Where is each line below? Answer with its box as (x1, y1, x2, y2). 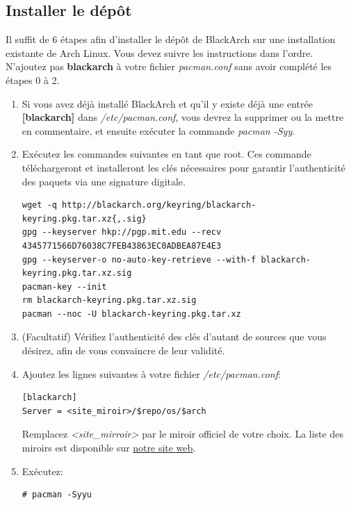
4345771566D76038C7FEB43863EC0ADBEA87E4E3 (22, 240, 222, 251)
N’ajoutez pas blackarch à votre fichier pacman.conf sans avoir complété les (6, 59, 332, 74)
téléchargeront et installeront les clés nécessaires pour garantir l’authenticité (22, 160, 345, 174)
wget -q (22, 200, 57, 210)
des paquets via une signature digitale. (22, 174, 186, 188)
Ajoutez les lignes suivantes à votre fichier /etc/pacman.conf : (22, 366, 281, 381)
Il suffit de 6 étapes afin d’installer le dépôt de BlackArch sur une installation (6, 32, 336, 47)
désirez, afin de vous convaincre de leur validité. (22, 343, 225, 358)
